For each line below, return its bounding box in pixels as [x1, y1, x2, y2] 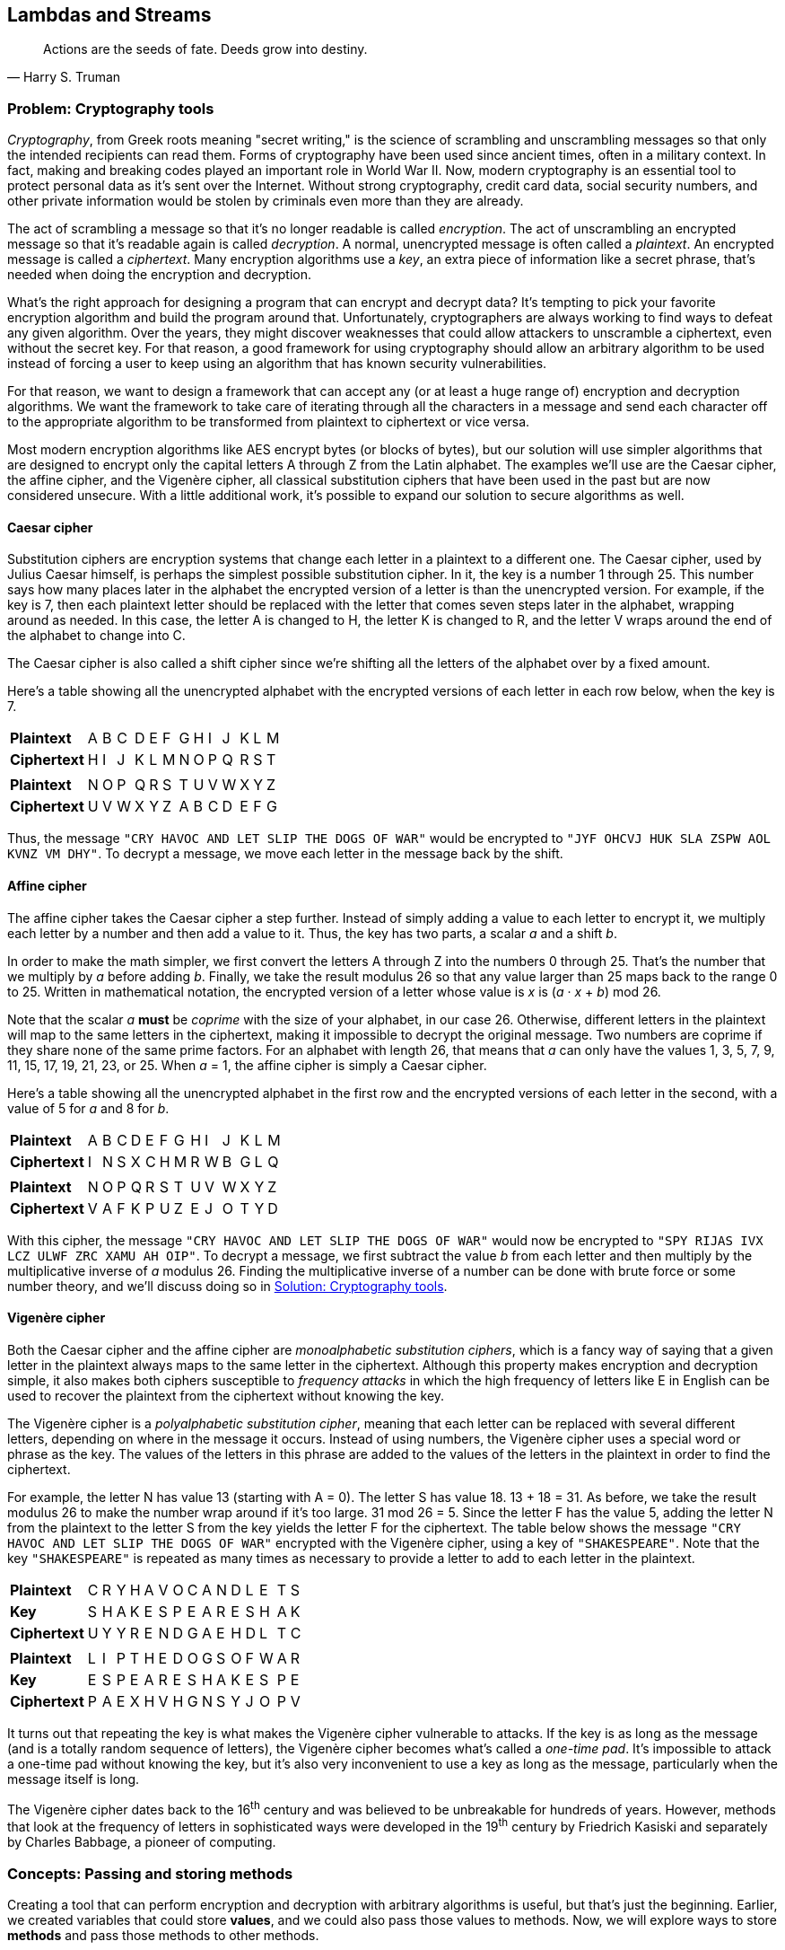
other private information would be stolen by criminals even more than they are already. [7, 193, 524, 209]
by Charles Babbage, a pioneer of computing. [7, 1834, 276, 1850]
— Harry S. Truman [7, 69, 121, 85]
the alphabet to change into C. [7, 628, 186, 644]
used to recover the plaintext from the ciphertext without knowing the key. [7, 1387, 445, 1403]
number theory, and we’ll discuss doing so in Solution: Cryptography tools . [7, 1278, 448, 1294]
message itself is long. [7, 1770, 140, 1787]
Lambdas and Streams [7, 4, 212, 26]
